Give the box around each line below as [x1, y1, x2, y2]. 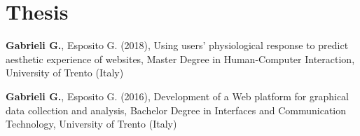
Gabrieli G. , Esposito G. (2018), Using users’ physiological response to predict [6, 38, 349, 53]
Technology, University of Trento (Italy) [6, 116, 177, 131]
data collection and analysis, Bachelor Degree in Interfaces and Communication [6, 102, 347, 117]
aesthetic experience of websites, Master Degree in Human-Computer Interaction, [6, 51, 355, 66]
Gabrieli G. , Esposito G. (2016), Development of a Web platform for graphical [6, 88, 349, 103]
